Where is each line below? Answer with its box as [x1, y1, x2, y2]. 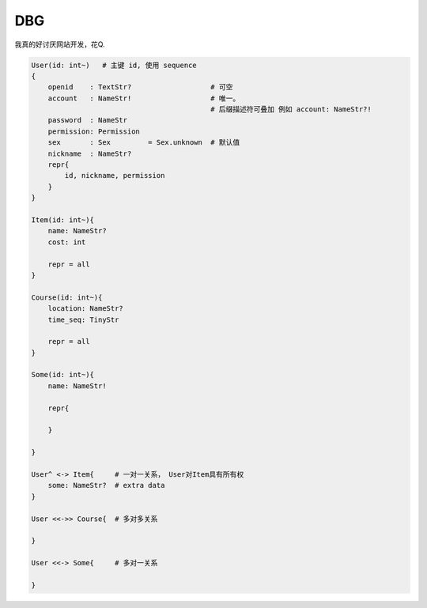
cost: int [47, 237, 86, 247]
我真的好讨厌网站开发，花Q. [14, 40, 106, 49]
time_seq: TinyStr [47, 315, 119, 324]
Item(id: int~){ [31, 216, 95, 225]
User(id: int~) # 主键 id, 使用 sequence [31, 60, 197, 70]
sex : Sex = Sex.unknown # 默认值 [47, 138, 240, 147]
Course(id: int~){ [31, 293, 103, 302]
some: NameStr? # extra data [47, 481, 165, 490]
